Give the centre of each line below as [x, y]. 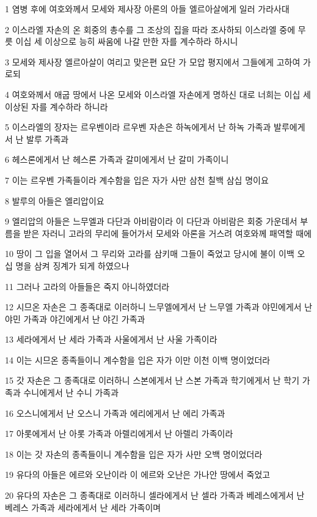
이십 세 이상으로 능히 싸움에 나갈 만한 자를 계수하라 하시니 [127, 41]
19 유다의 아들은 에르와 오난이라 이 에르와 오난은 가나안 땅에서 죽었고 [138, 474]
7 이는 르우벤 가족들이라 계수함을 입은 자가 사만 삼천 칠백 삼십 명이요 [137, 180]
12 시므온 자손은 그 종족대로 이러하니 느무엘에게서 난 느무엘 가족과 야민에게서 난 [159, 307]
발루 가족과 [48, 139]
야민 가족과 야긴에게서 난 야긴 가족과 [75, 318]
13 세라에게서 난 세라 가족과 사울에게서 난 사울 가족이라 [111, 339]
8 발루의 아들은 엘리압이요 [55, 200]
